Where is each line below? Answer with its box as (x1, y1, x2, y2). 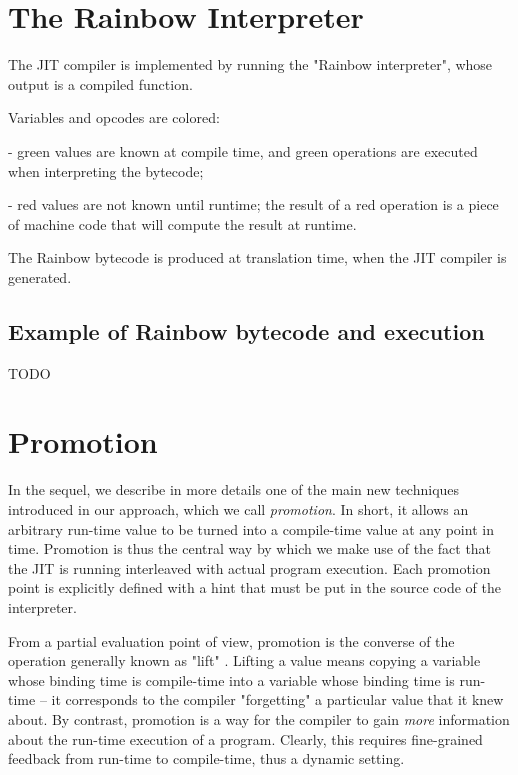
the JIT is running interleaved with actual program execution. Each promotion (8, 557, 491, 578)
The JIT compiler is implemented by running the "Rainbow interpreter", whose (8, 54, 493, 75)
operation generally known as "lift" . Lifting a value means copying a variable (8, 650, 481, 671)
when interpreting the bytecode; (8, 160, 204, 181)
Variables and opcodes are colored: (8, 107, 220, 128)
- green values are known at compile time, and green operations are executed (8, 140, 478, 161)
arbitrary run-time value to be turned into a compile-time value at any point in (8, 518, 494, 539)
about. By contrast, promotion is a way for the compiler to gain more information (8, 708, 510, 729)
